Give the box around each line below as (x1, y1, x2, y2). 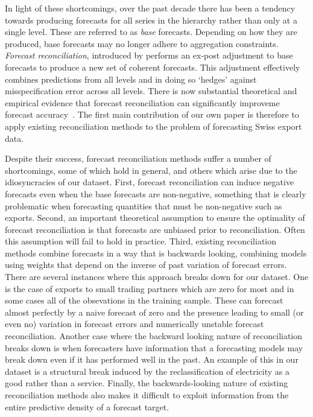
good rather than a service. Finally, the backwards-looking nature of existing (5, 377, 288, 389)
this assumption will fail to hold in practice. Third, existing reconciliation (5, 235, 277, 247)
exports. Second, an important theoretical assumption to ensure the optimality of (5, 211, 305, 224)
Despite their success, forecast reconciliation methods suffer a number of (5, 152, 271, 165)
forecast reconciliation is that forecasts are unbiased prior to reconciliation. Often (5, 223, 305, 235)
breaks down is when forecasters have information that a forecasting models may (5, 341, 303, 354)
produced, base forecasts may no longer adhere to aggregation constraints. (5, 37, 279, 49)
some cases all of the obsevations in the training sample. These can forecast (5, 294, 283, 307)
